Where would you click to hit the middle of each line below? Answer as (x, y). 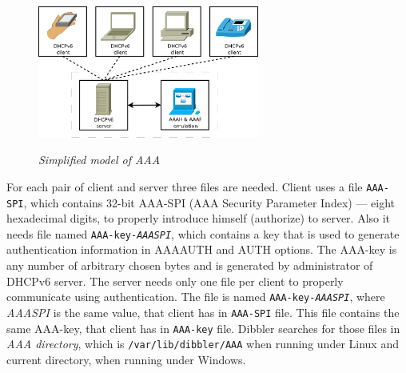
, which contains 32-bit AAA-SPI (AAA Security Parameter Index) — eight (209, 202)
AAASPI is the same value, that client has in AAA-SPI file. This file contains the (203, 312)
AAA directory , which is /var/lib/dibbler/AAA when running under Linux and (203, 344)
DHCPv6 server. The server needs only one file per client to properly (175, 281)
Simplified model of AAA (100, 160)
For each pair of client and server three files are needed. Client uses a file (185, 186)
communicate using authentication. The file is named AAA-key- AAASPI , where (196, 297)
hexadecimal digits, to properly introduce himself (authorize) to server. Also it (199, 218)
